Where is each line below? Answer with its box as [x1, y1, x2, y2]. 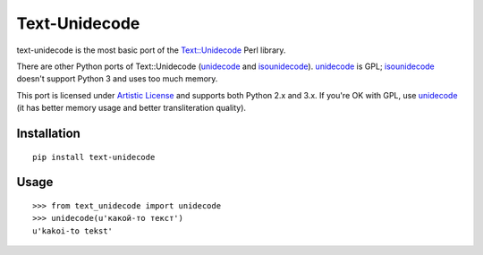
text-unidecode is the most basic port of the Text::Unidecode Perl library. [16, 45, 286, 55]
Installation [16, 125, 80, 140]
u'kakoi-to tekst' [32, 225, 114, 236]
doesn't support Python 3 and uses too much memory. [16, 73, 218, 84]
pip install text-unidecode [32, 152, 156, 162]
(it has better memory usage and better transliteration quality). [16, 103, 246, 114]
